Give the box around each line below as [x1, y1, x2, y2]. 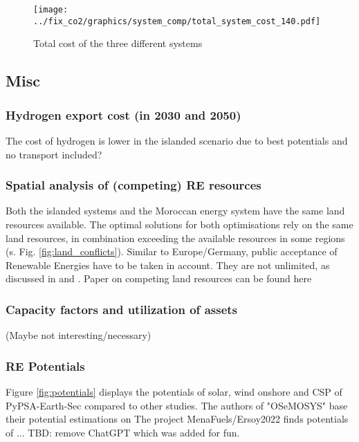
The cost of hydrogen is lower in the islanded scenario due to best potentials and [6, 133, 348, 147]
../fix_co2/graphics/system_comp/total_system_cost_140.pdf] [33, 16, 321, 26]
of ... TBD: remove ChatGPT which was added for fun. [6, 425, 240, 439]
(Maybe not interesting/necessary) [6, 328, 151, 342]
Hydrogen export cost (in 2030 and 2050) [6, 106, 241, 123]
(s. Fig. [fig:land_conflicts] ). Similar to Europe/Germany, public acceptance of [6, 244, 338, 259]
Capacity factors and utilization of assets [6, 300, 237, 317]
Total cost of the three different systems [33, 36, 203, 50]
